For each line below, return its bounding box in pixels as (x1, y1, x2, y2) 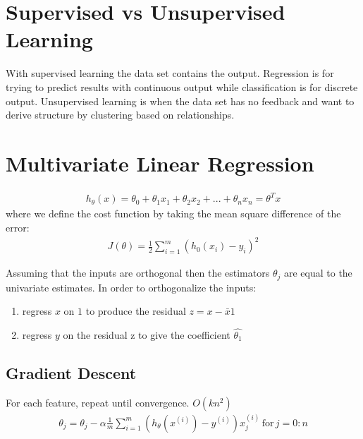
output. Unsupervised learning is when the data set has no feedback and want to (6, 93, 355, 108)
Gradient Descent (6, 361, 137, 383)
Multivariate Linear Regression (6, 148, 314, 177)
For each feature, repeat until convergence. (6, 395, 190, 409)
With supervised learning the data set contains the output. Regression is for (6, 66, 334, 80)
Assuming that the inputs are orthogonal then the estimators (6, 265, 270, 280)
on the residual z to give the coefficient (63, 327, 230, 342)
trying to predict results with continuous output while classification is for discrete (6, 79, 358, 94)
